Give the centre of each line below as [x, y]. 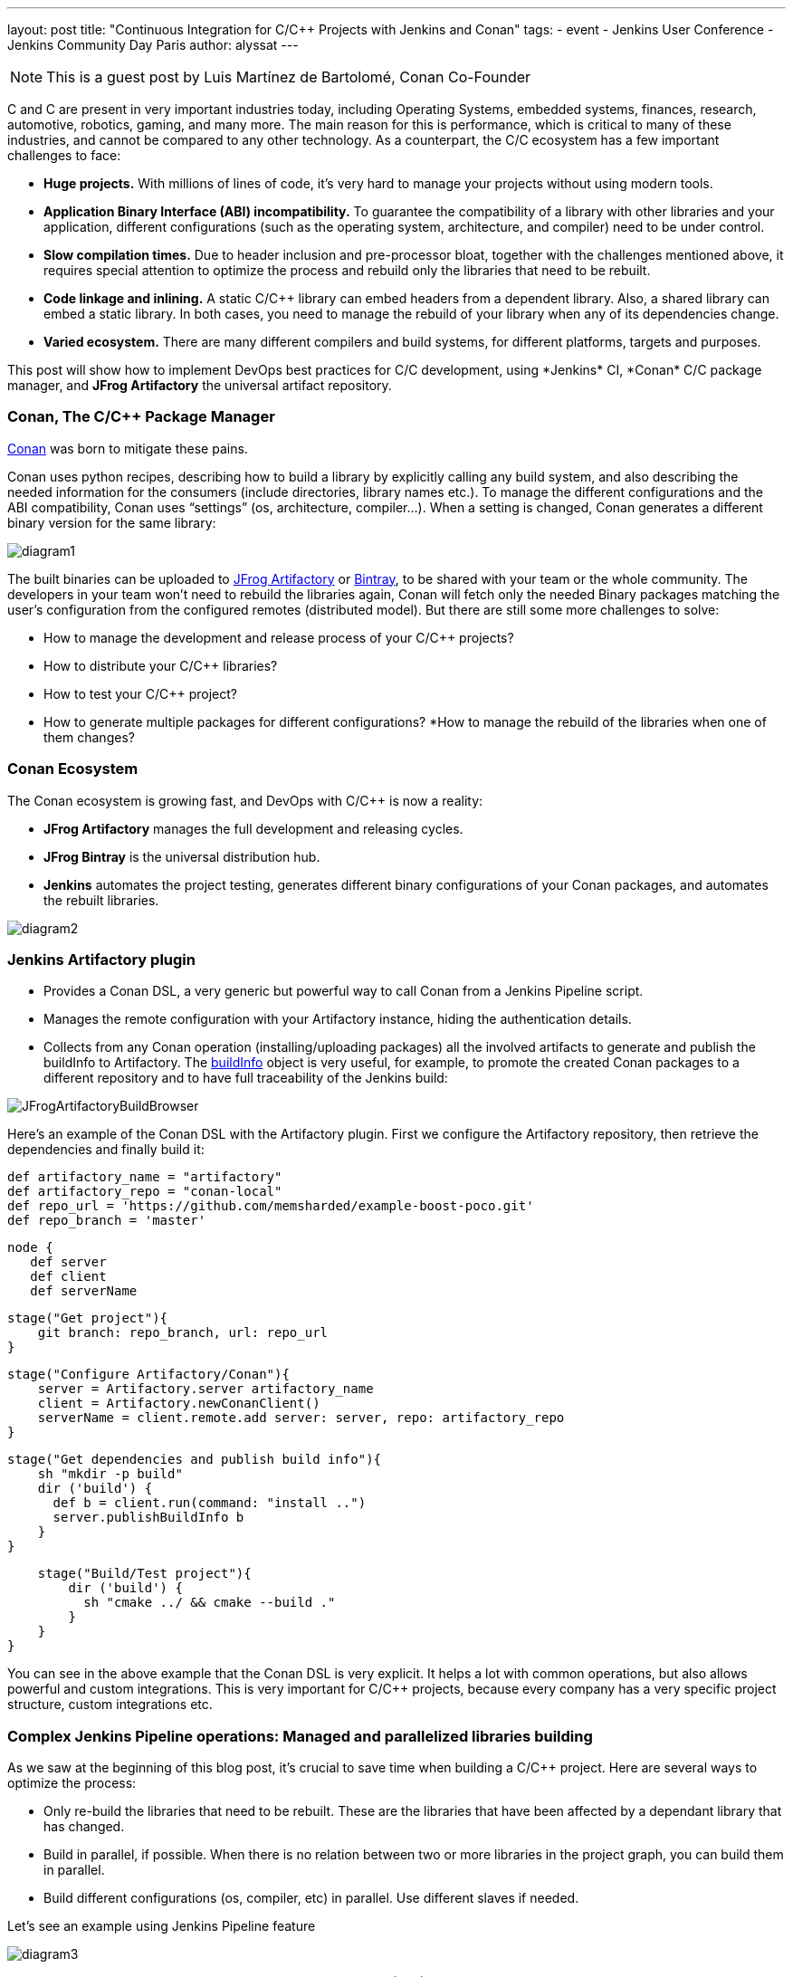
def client [68, 1277]
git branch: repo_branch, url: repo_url [183, 1333]
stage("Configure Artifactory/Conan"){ [148, 1375]
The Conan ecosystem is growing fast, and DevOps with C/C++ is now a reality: [245, 800]
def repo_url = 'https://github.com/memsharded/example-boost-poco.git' [271, 1206]
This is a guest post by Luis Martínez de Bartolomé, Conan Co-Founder [289, 77]
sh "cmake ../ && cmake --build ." [210, 1603]
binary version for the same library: [112, 522]
